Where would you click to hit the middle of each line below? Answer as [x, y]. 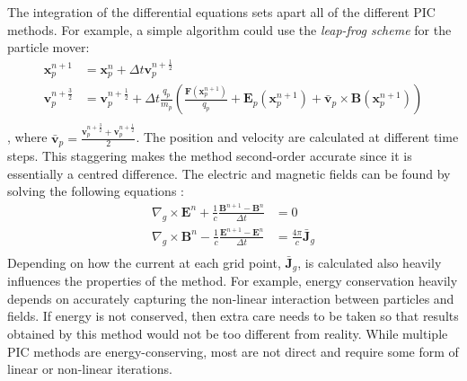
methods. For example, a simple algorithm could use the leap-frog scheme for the [229, 29]
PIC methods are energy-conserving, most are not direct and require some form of [233, 351]
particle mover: [48, 47]
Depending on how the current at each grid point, [144, 262]
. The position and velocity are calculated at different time [297, 137]
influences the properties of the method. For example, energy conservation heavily [233, 281]
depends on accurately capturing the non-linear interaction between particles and [231, 298]
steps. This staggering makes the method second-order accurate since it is [210, 156]
